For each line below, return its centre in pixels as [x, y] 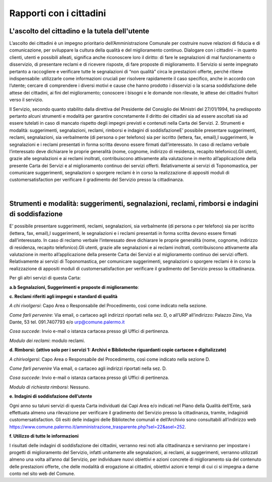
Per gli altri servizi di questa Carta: [45, 278]
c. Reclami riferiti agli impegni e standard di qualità [63, 296]
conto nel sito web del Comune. [42, 474]
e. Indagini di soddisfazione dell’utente [51, 396]
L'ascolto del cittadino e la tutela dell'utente [79, 31]
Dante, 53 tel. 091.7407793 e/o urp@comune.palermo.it [67, 322]
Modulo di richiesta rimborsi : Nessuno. [50, 387]
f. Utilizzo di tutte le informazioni [44, 436]
